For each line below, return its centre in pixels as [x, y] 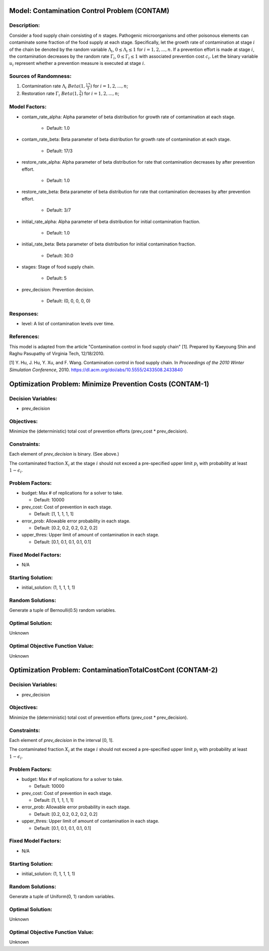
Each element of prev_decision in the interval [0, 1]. [62, 740]
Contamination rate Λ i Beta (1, [53, 87]
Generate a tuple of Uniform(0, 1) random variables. [62, 897]
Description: [24, 25]
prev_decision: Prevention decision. [58, 289]
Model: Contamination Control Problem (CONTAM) [89, 11]
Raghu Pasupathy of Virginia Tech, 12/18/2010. [57, 353]
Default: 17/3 [60, 151]
